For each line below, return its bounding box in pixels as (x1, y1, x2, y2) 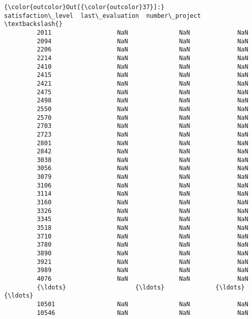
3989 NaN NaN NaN (37, 267, 248, 274)
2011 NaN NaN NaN (37, 29, 248, 36)
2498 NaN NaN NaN (37, 97, 248, 104)
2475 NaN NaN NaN (37, 88, 248, 96)
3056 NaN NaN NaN (37, 165, 248, 172)
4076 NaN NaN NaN (37, 275, 248, 282)
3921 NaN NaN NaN (37, 258, 248, 265)
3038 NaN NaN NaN (37, 156, 248, 164)
